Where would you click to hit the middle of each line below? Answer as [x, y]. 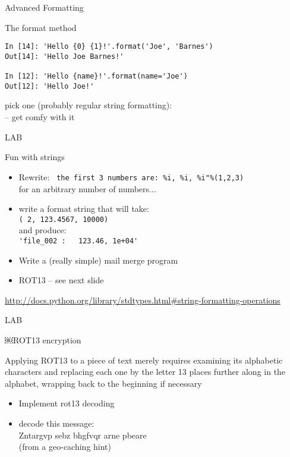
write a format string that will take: [84, 209]
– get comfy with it [40, 117]
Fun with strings [35, 157]
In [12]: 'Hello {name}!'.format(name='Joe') [96, 76]
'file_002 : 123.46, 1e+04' [78, 241]
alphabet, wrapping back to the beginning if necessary [103, 383]
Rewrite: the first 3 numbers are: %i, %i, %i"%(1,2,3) [131, 176]
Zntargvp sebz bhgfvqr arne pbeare [83, 435]
